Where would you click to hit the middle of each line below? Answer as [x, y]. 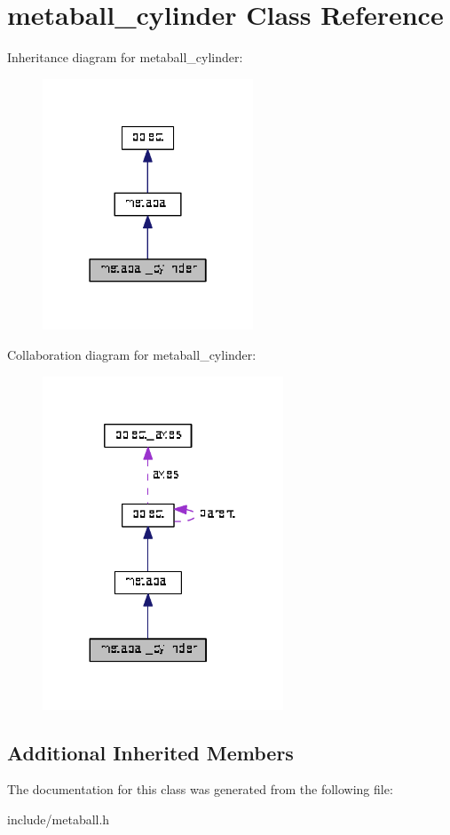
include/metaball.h [59, 819]
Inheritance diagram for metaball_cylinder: [125, 57]
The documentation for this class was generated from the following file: [200, 789]
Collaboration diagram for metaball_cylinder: [132, 355]
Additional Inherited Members [150, 752]
